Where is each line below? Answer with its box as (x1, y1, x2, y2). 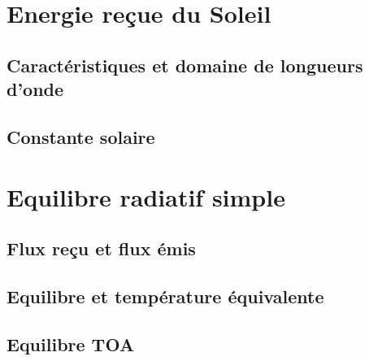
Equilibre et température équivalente (7, 283, 324, 308)
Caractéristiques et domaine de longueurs (7, 52, 363, 77)
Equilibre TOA (7, 331, 135, 356)
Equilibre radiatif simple (7, 180, 285, 213)
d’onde (7, 76, 64, 102)
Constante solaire (7, 124, 155, 149)
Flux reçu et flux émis (7, 236, 196, 261)
